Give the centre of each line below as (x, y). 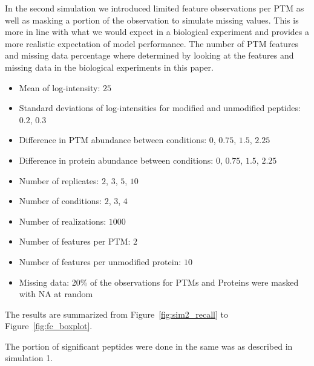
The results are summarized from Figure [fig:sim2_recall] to (117, 314)
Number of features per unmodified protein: (100, 261)
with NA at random (56, 294)
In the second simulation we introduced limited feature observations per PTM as (155, 8)
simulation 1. (29, 358)
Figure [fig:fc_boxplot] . (49, 326)
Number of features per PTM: (75, 241)
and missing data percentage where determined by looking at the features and (149, 55)
